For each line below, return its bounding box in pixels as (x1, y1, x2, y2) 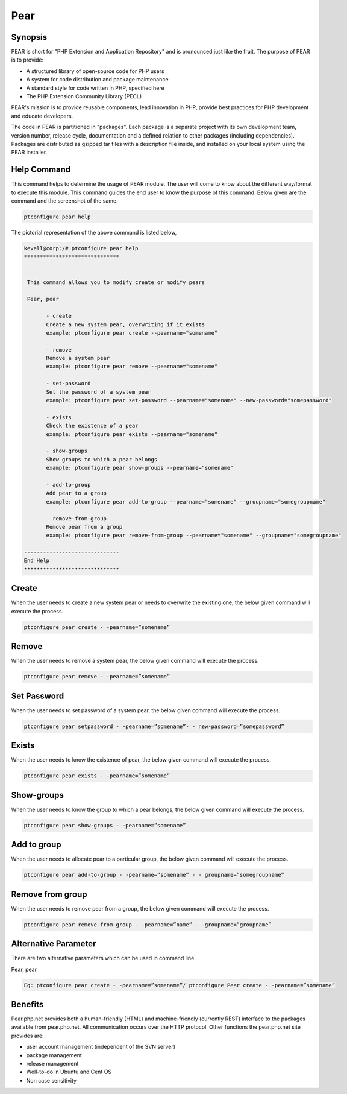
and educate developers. (11, 112, 73, 119)
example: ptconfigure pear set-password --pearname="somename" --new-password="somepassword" (46, 397, 333, 404)
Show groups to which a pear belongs (46, 456, 158, 463)
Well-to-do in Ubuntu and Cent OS (26, 1068, 112, 1076)
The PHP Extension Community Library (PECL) (26, 93, 142, 100)
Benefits (11, 999, 44, 1010)
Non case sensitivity (26, 1077, 77, 1084)
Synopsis (11, 32, 48, 42)
